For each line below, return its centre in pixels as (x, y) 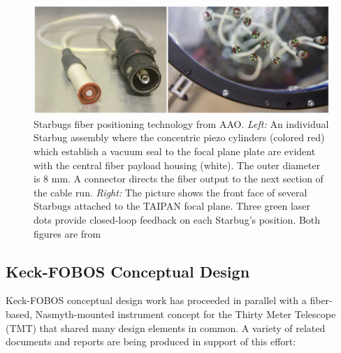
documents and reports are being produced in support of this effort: (151, 341)
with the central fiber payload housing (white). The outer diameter (177, 165)
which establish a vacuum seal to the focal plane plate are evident (175, 151)
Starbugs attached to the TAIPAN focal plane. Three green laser (172, 206)
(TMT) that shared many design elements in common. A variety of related (166, 327)
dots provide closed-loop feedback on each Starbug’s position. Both (177, 220)
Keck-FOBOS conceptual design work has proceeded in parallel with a (156, 300)
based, (19, 314)
